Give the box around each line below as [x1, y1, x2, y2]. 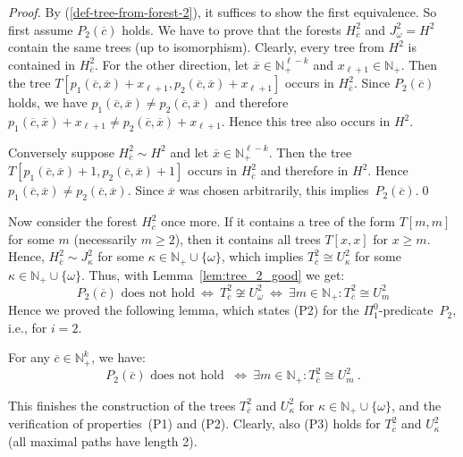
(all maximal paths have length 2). [8, 431, 198, 450]
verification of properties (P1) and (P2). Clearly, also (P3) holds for [8, 414, 381, 433]
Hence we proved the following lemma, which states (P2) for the [8, 300, 359, 319]
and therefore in [260, 161, 349, 180]
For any [8, 348, 50, 367]
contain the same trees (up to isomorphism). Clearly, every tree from [8, 38, 384, 56]
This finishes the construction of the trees [8, 395, 236, 414]
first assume [8, 20, 73, 38]
